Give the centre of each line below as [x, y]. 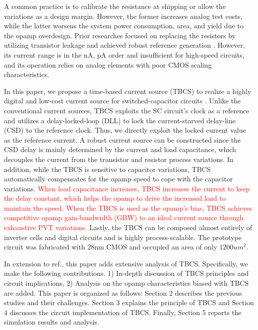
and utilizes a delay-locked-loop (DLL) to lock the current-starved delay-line [120, 120]
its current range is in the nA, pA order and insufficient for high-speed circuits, [124, 54]
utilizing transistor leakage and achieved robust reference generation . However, [125, 45]
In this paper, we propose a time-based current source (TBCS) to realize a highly [128, 91]
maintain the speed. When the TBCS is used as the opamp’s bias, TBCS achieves [128, 207]
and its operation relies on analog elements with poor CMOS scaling [108, 64]
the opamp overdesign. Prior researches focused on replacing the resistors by [120, 35]
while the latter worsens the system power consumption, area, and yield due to [124, 26]
